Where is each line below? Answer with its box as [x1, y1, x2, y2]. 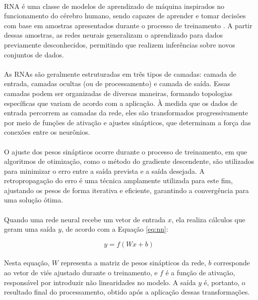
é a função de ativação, [165, 267, 235, 278]
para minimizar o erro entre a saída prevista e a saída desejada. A [4, 165, 205, 176]
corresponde [213, 257, 250, 268]
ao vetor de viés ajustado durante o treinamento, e [4, 267, 158, 278]
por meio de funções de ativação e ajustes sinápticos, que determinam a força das [4, 117, 251, 127]
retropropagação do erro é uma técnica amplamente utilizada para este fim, [4, 175, 233, 186]
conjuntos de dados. [4, 49, 64, 59]
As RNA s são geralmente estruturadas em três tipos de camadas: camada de [4, 68, 236, 79]
